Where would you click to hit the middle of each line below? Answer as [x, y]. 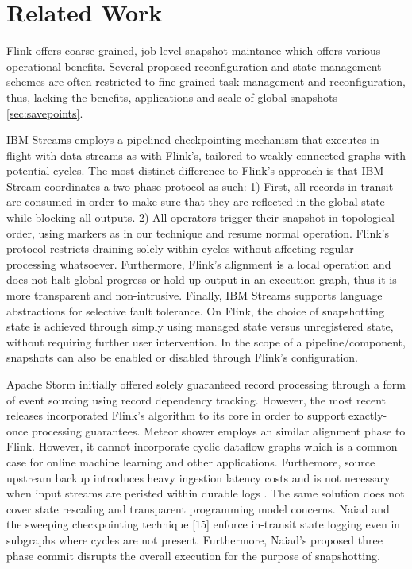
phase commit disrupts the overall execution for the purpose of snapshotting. [193, 555]
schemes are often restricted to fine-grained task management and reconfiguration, [206, 81]
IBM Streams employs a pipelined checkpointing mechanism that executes [187, 139]
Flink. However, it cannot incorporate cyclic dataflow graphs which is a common [202, 446]
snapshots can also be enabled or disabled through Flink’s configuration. [183, 357]
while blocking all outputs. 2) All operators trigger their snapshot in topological [201, 217]
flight [19, 155]
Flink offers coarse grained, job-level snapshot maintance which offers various [194, 50]
